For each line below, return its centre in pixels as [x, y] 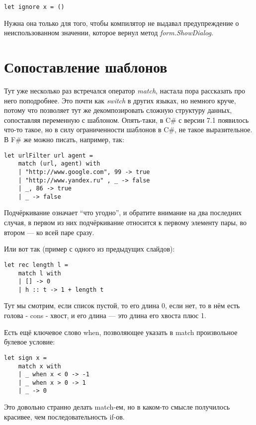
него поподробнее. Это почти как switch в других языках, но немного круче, [120, 100]
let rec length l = [36, 265]
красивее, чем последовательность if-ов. [64, 416]
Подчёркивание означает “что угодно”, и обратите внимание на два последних [123, 212]
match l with [40, 273]
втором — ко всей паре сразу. [49, 232]
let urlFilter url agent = [48, 155]
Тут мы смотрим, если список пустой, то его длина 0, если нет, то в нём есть [122, 305]
